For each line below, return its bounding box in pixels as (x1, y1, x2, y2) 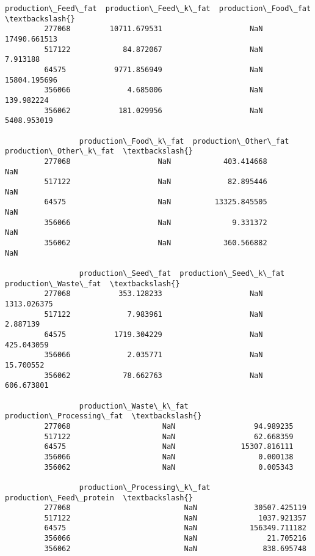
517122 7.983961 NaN (44, 310, 263, 319)
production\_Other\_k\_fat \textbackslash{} (5, 147, 193, 156)
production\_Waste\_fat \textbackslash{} (5, 279, 180, 288)
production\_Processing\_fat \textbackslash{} (5, 412, 202, 421)
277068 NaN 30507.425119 (44, 503, 306, 513)
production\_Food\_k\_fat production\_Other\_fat (79, 136, 289, 146)
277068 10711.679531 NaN (44, 24, 263, 34)
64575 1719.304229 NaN (44, 330, 263, 339)
